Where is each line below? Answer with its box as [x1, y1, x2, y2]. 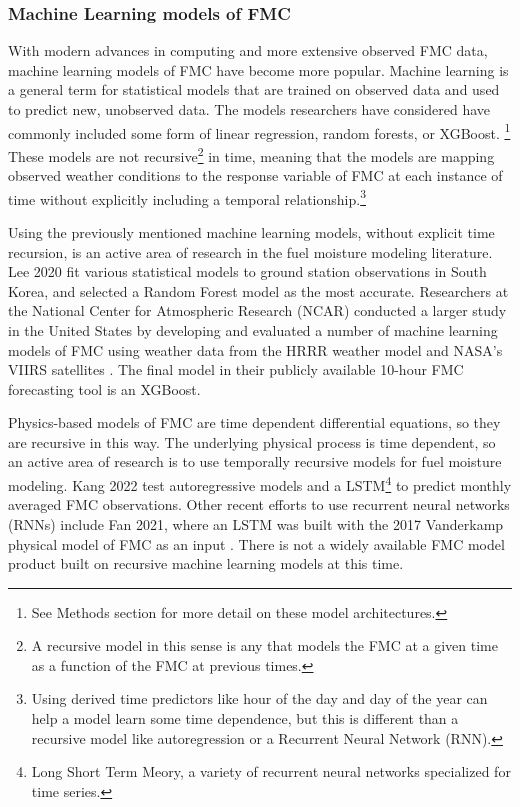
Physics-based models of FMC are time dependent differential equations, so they [8, 412, 501, 433]
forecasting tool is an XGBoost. [8, 378, 201, 399]
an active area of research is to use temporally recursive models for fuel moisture [8, 451, 502, 472]
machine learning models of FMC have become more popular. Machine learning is [8, 59, 509, 80]
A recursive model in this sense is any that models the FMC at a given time [31, 635, 498, 656]
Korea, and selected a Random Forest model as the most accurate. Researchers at [8, 280, 509, 301]
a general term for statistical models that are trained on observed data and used [8, 79, 500, 100]
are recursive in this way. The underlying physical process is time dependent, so [8, 431, 496, 452]
